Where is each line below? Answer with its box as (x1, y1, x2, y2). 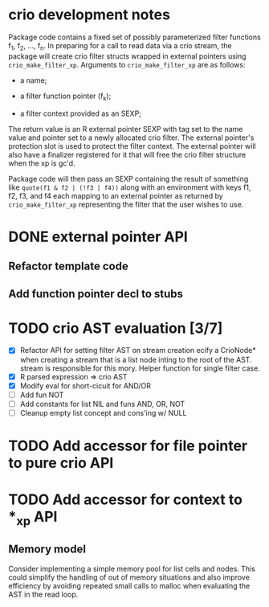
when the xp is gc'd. (8, 158, 75, 168)
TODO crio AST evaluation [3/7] (8, 319, 223, 337)
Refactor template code (8, 260, 128, 273)
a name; (19, 75, 47, 85)
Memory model (8, 543, 87, 556)
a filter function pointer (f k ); (19, 91, 112, 102)
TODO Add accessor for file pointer (8, 437, 247, 455)
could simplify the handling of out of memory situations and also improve (8, 572, 251, 582)
